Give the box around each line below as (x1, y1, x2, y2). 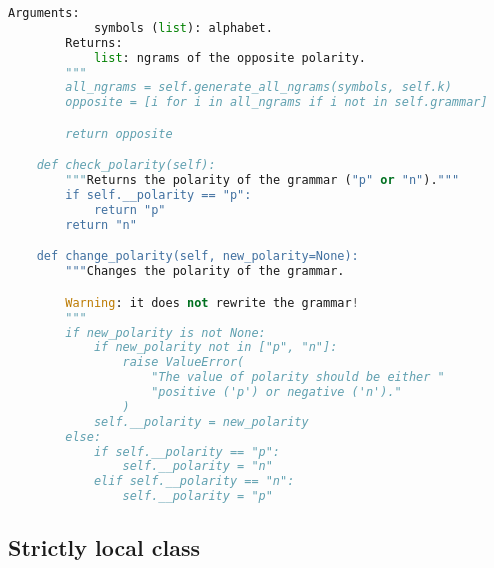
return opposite (65, 126, 173, 141)
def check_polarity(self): (36, 158, 216, 173)
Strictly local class (8, 532, 200, 563)
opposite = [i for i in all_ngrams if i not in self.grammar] (65, 95, 488, 110)
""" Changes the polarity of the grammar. (65, 264, 345, 279)
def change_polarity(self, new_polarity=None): (36, 249, 359, 264)
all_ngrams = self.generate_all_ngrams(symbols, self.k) (65, 80, 452, 95)
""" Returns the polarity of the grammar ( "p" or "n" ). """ (65, 173, 460, 188)
